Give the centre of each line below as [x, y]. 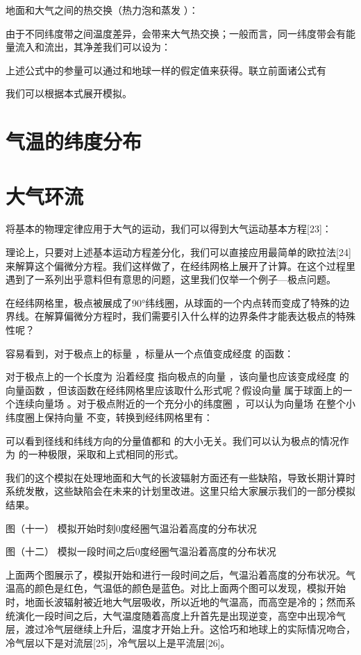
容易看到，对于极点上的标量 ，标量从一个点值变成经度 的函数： [150, 353]
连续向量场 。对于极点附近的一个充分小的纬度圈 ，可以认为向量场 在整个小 [185, 403]
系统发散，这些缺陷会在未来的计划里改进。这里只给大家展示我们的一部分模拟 [180, 491]
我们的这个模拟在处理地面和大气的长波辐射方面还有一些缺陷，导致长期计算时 [180, 477]
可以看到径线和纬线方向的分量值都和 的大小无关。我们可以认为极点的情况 [173, 440]
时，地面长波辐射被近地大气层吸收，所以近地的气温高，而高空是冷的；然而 [176, 601]
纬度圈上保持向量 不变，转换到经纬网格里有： [109, 417]
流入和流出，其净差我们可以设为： [93, 47]
